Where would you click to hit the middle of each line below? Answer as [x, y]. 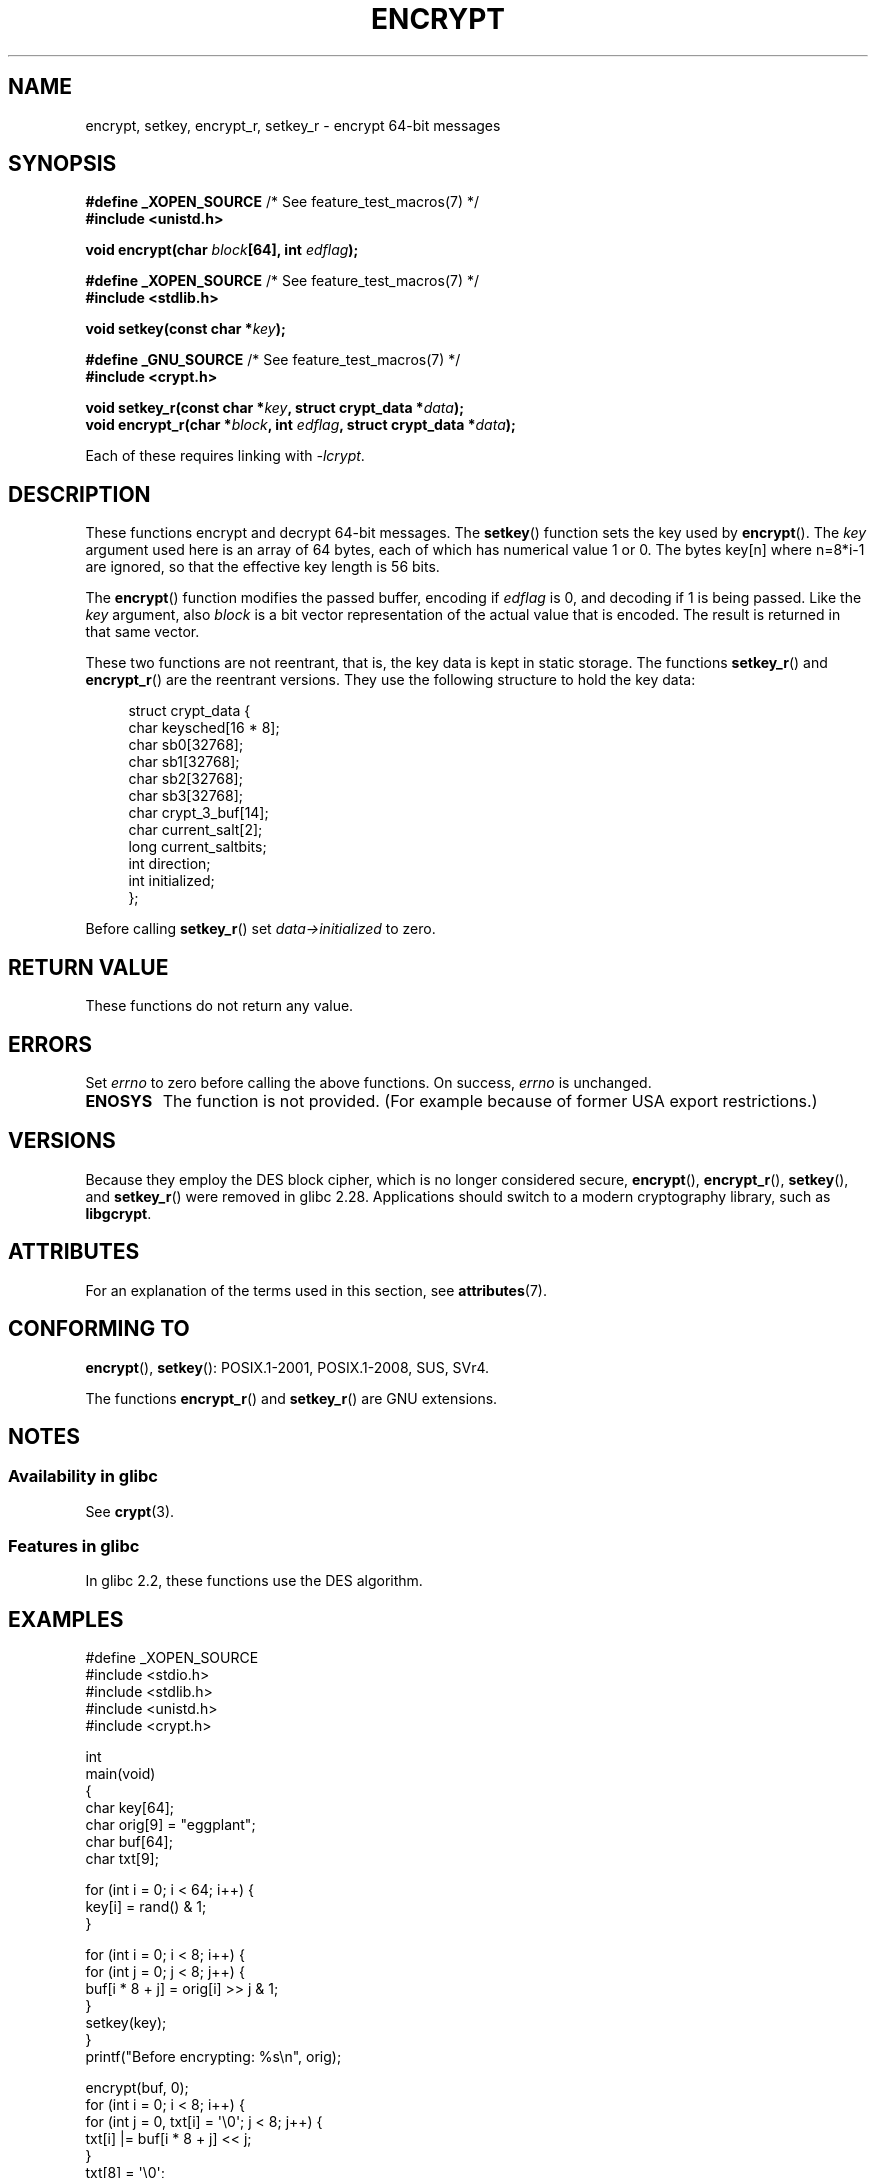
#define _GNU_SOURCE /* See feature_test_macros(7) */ [273, 360]
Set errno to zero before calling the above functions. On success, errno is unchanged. [368, 1082]
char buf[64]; [129, 1842]
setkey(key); [126, 2023]
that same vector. [142, 632]
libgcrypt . [118, 1213]
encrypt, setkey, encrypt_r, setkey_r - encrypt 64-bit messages [293, 125]
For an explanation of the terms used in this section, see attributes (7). [316, 1290]
